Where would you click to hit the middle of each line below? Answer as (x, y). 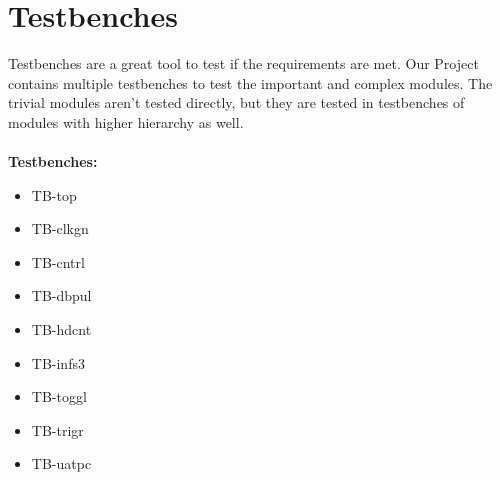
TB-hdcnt (61, 329)
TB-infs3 (58, 362)
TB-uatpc (61, 463)
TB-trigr (57, 429)
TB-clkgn (60, 228)
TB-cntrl (58, 261)
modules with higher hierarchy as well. (126, 121)
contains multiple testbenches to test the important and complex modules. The (250, 82)
